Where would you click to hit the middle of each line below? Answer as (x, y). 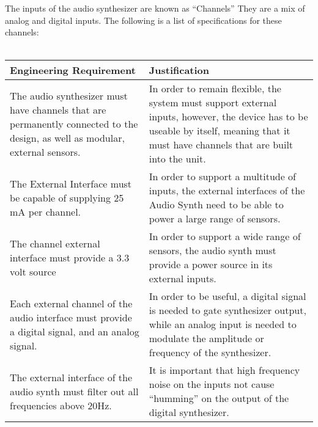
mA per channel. (46, 211)
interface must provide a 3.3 (70, 257)
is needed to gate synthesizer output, (227, 310)
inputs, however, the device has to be (228, 117)
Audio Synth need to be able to (216, 205)
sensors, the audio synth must (213, 250)
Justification (179, 70)
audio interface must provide (71, 317)
